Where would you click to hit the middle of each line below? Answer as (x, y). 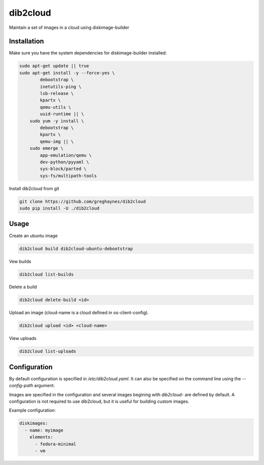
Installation (26, 41)
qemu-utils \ (55, 107)
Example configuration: (33, 410)
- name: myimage (44, 430)
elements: (41, 437)
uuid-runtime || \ (62, 114)
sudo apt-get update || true (54, 66)
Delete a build (23, 287)
